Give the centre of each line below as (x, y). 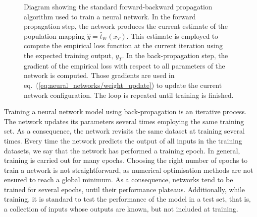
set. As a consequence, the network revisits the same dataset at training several (125, 131)
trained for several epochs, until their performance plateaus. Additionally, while (125, 189)
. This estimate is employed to (172, 36)
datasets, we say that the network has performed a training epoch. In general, (122, 150)
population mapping (54, 36)
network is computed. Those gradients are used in (99, 75)
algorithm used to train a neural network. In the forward (110, 16)
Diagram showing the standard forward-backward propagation (118, 6)
